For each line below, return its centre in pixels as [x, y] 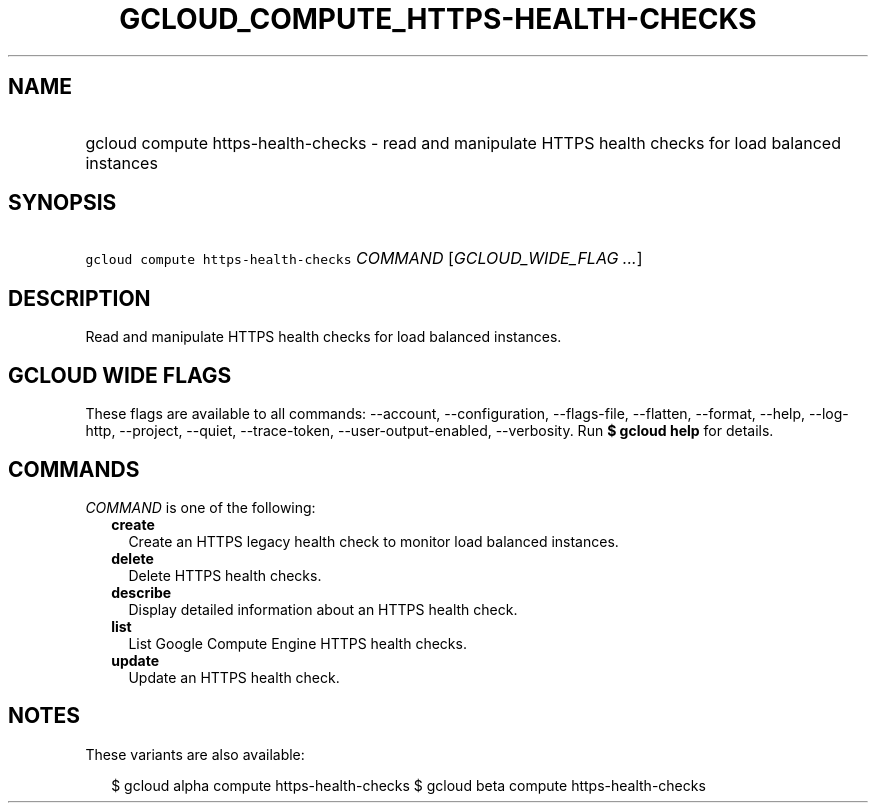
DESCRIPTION [79, 298]
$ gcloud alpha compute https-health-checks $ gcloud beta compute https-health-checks [408, 785]
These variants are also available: [195, 754]
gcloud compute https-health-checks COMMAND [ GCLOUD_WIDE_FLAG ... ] [364, 258]
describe [141, 592]
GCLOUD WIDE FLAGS [120, 375]
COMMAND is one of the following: [200, 507]
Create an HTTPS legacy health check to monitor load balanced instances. [373, 541]
